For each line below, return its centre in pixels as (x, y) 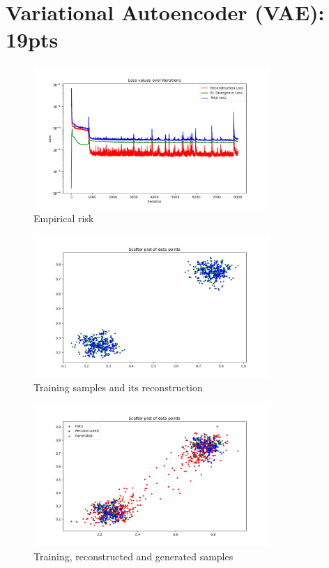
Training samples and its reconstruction (118, 387)
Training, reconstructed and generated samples (133, 556)
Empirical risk (64, 218)
